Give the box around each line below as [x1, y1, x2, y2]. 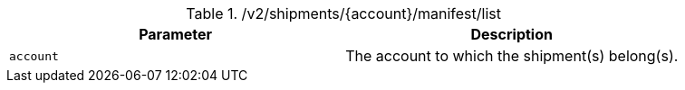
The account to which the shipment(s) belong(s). [345, 47, 679, 65]
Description [470, 25, 553, 43]
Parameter [139, 25, 213, 43]
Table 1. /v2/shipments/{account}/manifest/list [186, 4, 501, 22]
